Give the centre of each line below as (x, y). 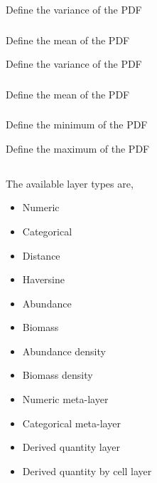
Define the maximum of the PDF (78, 148)
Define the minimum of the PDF (77, 124)
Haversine (44, 279)
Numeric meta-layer (65, 399)
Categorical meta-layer (71, 423)
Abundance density (64, 351)
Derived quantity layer (71, 447)
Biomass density (58, 375)
